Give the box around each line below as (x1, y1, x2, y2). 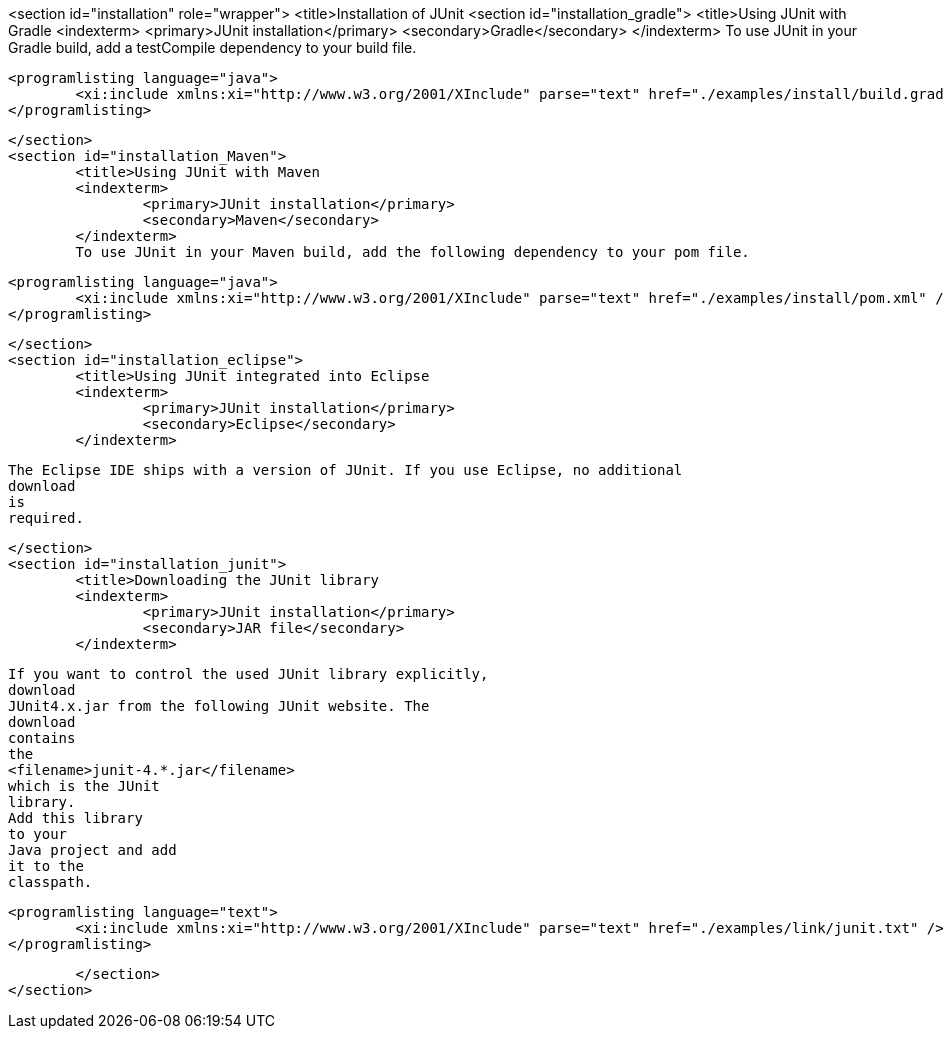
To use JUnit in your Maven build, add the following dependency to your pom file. (75, 244, 750, 260)
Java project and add (8, 842, 177, 858)
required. (8, 510, 84, 526)
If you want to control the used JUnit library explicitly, (8, 666, 489, 682)
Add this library (8, 810, 143, 826)
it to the (8, 858, 84, 874)
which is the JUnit (8, 778, 160, 794)
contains (8, 730, 76, 746)
